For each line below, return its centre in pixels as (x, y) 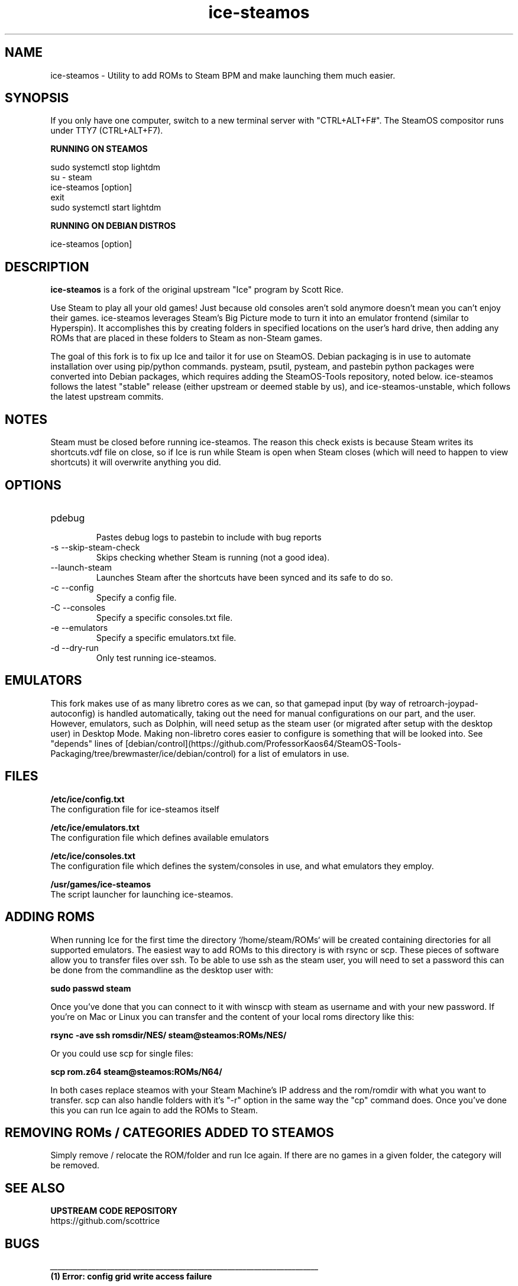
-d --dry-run (75, 647)
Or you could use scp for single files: (122, 1053)
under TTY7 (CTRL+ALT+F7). (107, 131)
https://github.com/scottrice (105, 1221)
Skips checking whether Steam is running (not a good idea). (213, 557)
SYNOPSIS (37, 98)
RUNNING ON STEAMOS (99, 149)
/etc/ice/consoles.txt (93, 856)
